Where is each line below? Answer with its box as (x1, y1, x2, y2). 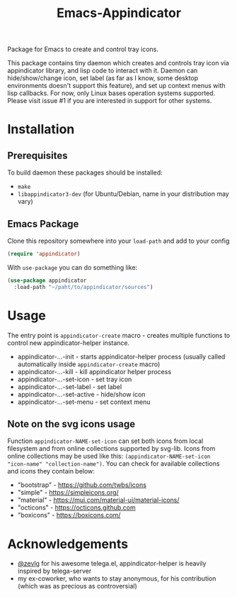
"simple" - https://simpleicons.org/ (17, 488, 119, 497)
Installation (7, 121, 75, 138)
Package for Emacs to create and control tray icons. (7, 45, 159, 54)
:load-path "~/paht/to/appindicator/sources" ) (13, 283, 154, 290)
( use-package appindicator (7, 277, 87, 284)
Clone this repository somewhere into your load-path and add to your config (7, 236, 230, 245)
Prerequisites (7, 149, 68, 161)
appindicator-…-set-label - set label (17, 382, 122, 391)
